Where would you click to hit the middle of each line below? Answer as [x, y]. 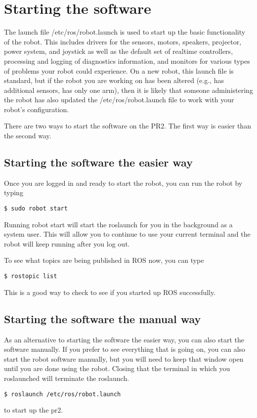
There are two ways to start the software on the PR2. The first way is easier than [128, 126]
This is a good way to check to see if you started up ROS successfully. [110, 292]
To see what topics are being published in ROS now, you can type [104, 260]
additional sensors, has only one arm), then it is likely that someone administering [128, 90]
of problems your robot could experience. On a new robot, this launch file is [119, 70]
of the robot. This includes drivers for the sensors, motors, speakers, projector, [123, 41]
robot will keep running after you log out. [67, 243]
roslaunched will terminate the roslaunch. [67, 378]
